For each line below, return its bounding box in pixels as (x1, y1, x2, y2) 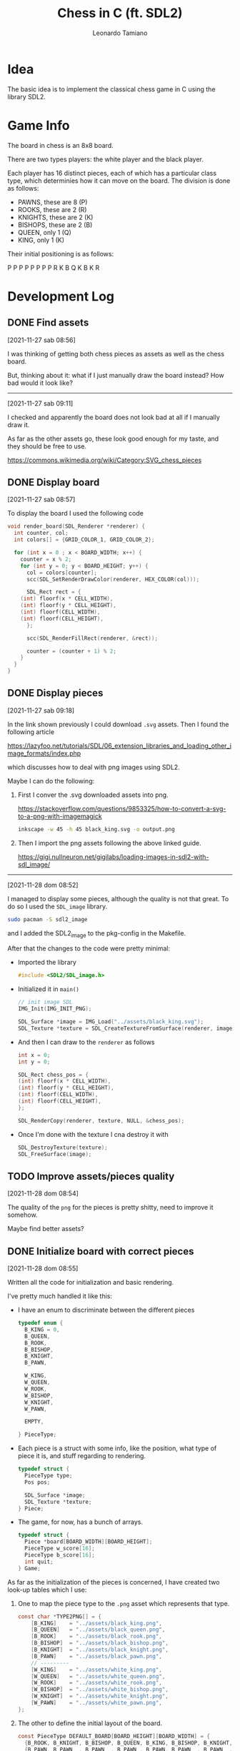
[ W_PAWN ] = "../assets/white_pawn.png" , (31, 1700, 163, 1707)
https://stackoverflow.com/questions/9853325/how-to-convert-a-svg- (17, 804, 226, 813)
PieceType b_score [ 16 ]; (24, 1552, 95, 1559)
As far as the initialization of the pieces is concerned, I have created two (7, 1577, 220, 1586)
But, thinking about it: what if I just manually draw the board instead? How (7, 371, 224, 379)
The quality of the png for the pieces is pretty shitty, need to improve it (7, 1203, 214, 1212)
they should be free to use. (7, 441, 87, 451)
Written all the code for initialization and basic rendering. (7, 1278, 174, 1287)
